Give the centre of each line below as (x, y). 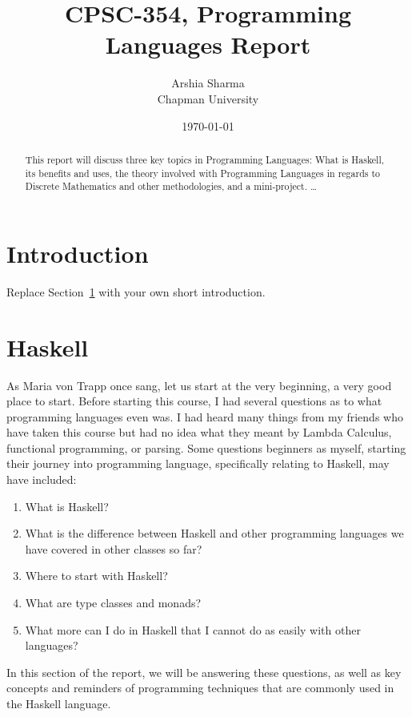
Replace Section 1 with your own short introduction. (136, 291)
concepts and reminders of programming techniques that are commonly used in (200, 688)
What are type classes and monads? (113, 603)
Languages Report (208, 44)
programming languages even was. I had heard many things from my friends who (205, 416)
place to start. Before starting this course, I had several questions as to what (194, 401)
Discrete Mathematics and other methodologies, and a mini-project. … (171, 186)
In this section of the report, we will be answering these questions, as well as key (204, 672)
